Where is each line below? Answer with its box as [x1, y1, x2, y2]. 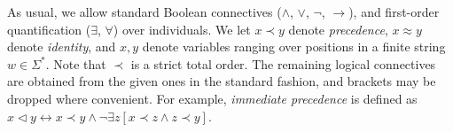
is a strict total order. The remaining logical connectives [130, 54, 436, 73]
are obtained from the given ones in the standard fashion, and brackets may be [7, 72, 436, 90]
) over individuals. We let [113, 19, 251, 38]
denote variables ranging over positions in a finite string [142, 37, 446, 56]
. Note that [45, 54, 106, 73]
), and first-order [348, 3, 440, 20]
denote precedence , [288, 19, 388, 38]
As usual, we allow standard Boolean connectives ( [7, 3, 282, 20]
